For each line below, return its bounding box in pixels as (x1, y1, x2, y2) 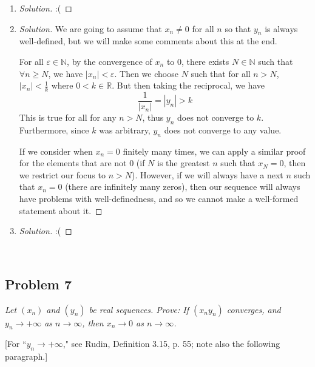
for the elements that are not (19, 157, 127, 169)
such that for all (191, 67, 251, 79)
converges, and (226, 303, 281, 315)
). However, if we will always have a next (131, 168, 283, 181)
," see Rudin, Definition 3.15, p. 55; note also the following (63, 337, 280, 350)
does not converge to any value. (164, 123, 282, 136)
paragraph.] (5, 350, 48, 363)
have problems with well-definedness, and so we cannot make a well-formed (19, 192, 299, 205)
